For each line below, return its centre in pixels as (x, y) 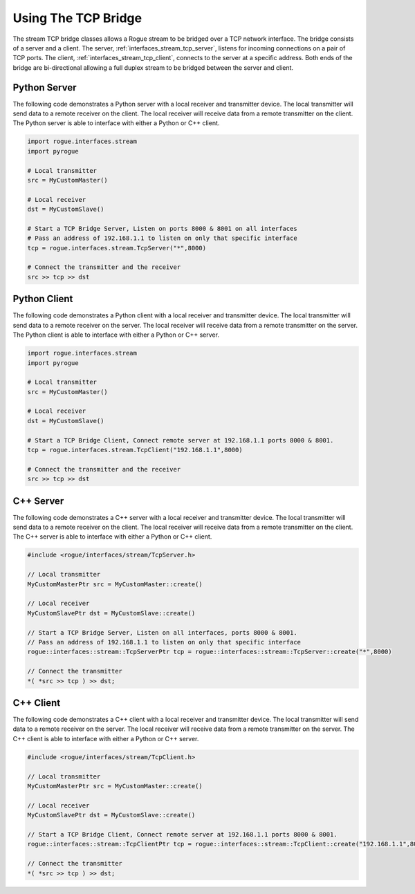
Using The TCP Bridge (77, 18)
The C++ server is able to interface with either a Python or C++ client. (112, 537)
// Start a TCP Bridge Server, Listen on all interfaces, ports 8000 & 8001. (162, 632)
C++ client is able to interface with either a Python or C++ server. (106, 738)
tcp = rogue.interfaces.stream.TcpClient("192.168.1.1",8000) (135, 450)
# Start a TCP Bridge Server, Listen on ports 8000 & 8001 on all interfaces (162, 229)
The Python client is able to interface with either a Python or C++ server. (116, 335)
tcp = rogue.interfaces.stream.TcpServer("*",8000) (117, 248)
